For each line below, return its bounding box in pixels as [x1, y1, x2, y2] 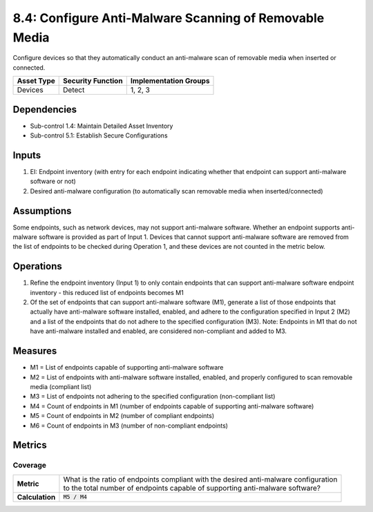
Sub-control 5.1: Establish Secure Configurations [30, 131, 169, 140]
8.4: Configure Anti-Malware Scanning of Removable [12, 10, 325, 26]
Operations [12, 260, 62, 272]
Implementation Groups [130, 76, 210, 86]
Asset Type [17, 76, 55, 86]
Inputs [12, 149, 41, 161]
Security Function [63, 76, 124, 86]
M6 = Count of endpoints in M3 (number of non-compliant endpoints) [30, 421, 228, 430]
